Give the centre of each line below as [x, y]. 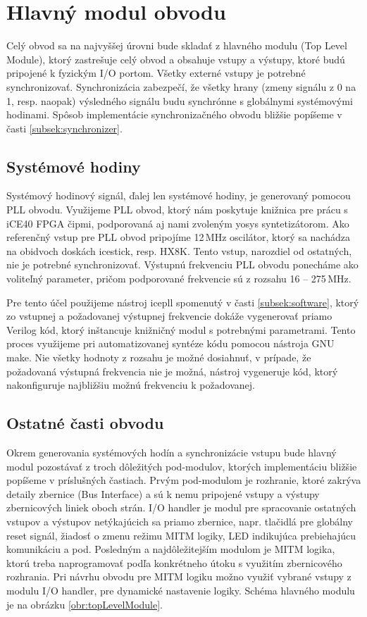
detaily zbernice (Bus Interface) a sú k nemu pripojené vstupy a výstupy [163, 493]
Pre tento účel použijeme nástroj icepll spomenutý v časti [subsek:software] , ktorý [183, 302]
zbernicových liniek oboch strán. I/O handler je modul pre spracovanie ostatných [181, 507]
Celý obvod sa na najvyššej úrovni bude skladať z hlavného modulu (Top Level [177, 45]
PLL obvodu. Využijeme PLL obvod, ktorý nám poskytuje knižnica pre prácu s [177, 210]
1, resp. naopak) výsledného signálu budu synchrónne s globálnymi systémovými [180, 100]
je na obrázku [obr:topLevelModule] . [85, 604]
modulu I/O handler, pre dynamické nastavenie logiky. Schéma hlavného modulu [181, 590]
